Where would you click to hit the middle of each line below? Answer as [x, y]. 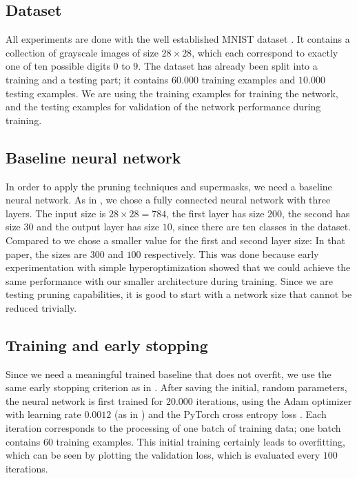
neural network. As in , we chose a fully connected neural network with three [168, 200]
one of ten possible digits [58, 66]
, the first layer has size [215, 213]
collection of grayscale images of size [82, 52]
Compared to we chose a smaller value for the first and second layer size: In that [175, 240]
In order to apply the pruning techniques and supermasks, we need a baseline [169, 186]
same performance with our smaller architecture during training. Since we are [169, 280]
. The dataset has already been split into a [228, 66]
